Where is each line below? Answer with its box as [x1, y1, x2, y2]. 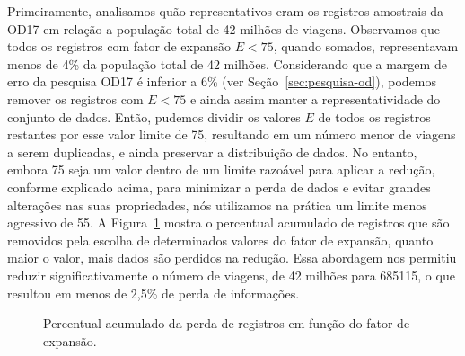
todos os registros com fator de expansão [7, 37, 231, 56]
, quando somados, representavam [273, 37, 459, 56]
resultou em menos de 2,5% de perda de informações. [7, 283, 300, 302]
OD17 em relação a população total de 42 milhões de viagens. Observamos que [7, 19, 440, 38]
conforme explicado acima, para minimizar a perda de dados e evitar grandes [7, 177, 431, 196]
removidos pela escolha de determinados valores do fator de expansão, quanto [7, 230, 434, 249]
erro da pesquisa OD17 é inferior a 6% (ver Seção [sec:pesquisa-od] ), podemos [7, 72, 437, 91]
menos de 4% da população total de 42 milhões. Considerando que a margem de [7, 54, 447, 73]
